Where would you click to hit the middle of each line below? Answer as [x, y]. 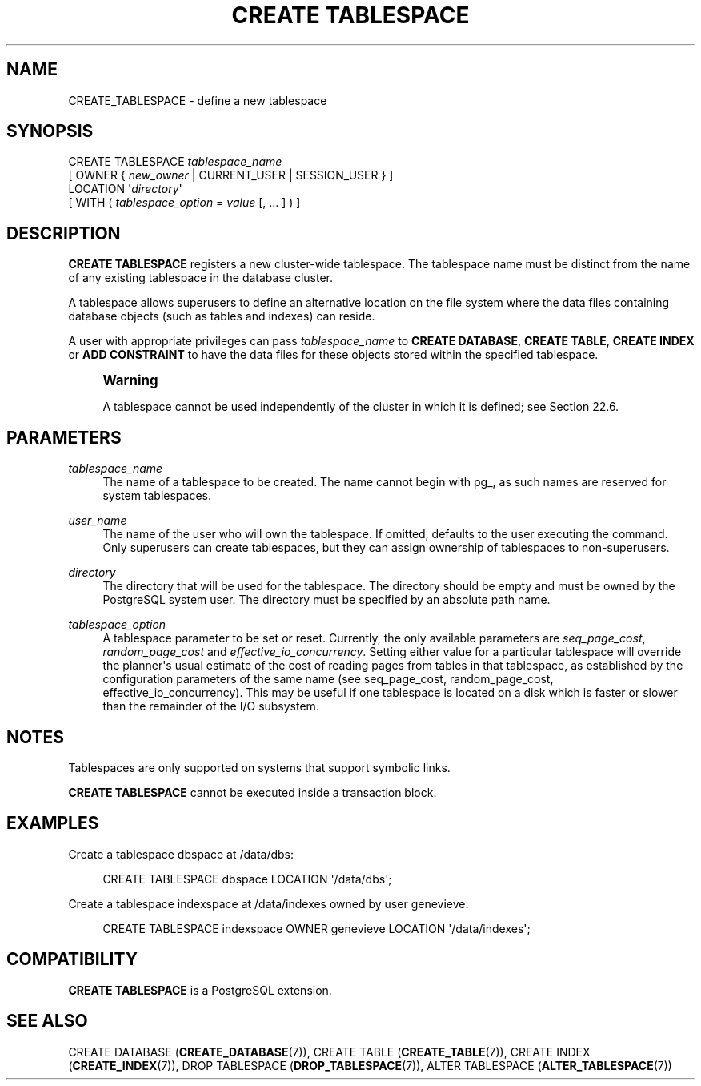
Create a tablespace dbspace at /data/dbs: [181, 854]
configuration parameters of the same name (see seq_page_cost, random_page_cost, [328, 679]
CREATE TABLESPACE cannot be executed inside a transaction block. [252, 792]
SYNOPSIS [50, 131]
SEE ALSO [47, 1021]
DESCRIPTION [64, 233]
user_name [98, 521]
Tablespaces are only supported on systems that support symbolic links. [259, 767]
